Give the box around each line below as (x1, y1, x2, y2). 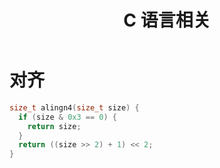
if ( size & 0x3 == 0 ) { (18, 112, 117, 122)
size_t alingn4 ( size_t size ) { (9, 102, 140, 113)
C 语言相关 (123, 9, 211, 32)
